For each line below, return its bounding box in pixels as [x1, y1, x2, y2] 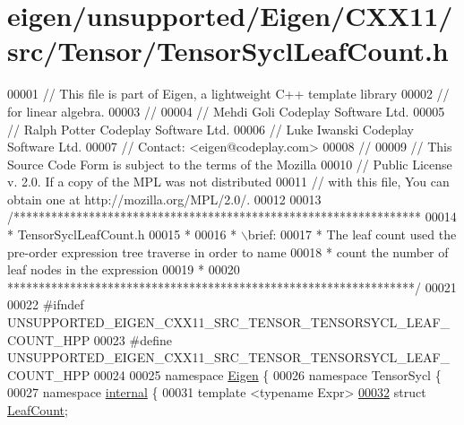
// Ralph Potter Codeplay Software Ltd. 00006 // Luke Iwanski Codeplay [7, 119, 414, 138]
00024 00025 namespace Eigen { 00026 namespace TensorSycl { [93, 365, 442, 384]
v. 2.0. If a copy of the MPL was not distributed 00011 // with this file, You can [7, 172, 450, 191]
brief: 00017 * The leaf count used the [247, 225, 457, 244]
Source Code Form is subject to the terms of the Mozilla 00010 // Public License [7, 154, 452, 173]
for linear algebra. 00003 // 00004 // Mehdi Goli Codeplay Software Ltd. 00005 [7, 101, 445, 120]
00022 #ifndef [7, 295, 84, 314]
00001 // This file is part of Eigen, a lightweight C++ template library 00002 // [7, 84, 450, 103]
